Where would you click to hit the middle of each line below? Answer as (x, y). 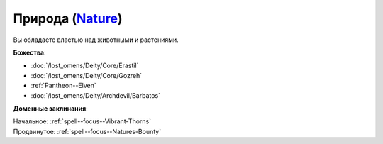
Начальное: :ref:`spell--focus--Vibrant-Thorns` (82, 121)
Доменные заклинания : (50, 108)
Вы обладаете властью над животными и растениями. (96, 40)
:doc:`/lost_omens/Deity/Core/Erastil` (85, 66)
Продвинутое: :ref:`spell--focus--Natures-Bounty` (87, 131)
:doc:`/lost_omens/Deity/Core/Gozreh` (87, 75)
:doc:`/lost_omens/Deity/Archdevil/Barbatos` (96, 95)
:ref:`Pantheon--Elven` (64, 86)
